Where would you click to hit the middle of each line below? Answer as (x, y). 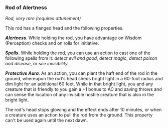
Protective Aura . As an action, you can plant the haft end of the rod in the (81, 73)
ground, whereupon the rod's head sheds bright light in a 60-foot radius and (84, 79)
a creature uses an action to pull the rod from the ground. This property (79, 115)
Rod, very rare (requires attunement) (43, 19)
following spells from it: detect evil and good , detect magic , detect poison (81, 58)
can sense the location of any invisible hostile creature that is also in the (79, 95)
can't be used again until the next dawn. (47, 120)
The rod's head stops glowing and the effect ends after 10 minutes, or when (83, 110)
